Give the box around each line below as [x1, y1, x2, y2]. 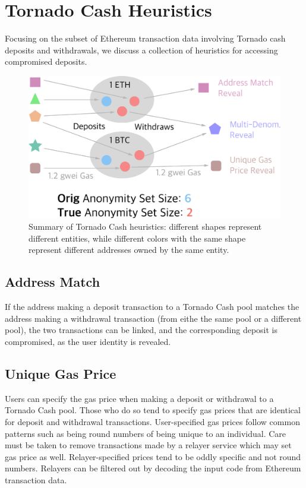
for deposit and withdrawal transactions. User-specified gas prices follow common [5, 415, 300, 427]
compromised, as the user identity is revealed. [5, 335, 171, 347]
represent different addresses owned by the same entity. [29, 243, 229, 256]
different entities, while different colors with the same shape [29, 232, 246, 244]
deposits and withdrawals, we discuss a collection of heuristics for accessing [5, 43, 278, 56]
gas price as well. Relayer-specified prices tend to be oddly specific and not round [5, 450, 301, 462]
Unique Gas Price [5, 364, 116, 382]
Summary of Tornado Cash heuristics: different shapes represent [29, 220, 262, 233]
